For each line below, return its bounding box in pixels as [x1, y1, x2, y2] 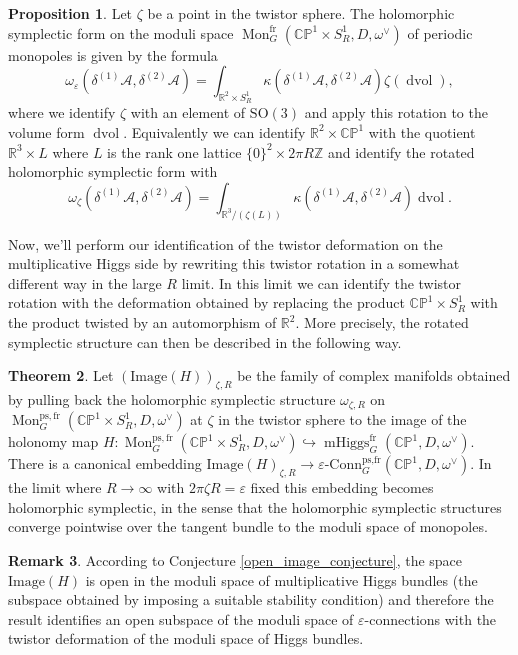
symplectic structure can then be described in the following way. [8, 331, 402, 352]
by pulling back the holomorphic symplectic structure [8, 388, 336, 409]
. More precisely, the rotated [295, 312, 469, 332]
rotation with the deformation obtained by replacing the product [8, 292, 405, 313]
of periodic [407, 22, 473, 43]
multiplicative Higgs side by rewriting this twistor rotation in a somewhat [8, 253, 460, 274]
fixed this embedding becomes [250, 477, 434, 498]
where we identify [8, 102, 116, 123]
